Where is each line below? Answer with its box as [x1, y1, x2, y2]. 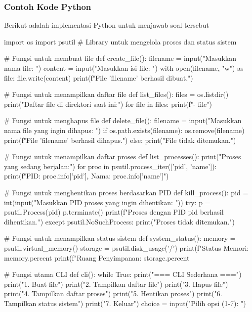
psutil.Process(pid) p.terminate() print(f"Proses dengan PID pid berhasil [4, 207, 224, 217]
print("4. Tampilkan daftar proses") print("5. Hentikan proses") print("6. [4, 288, 222, 299]
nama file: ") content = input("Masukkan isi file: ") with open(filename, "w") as [4, 63, 244, 73]
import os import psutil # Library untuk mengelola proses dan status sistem [4, 36, 237, 46]
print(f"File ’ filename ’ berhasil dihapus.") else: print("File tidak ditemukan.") [4, 134, 236, 145]
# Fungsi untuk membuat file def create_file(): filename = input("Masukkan [4, 53, 236, 63]
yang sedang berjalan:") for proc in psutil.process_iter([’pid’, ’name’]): [4, 161, 217, 171]
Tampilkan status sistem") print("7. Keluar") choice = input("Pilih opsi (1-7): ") [4, 298, 246, 308]
